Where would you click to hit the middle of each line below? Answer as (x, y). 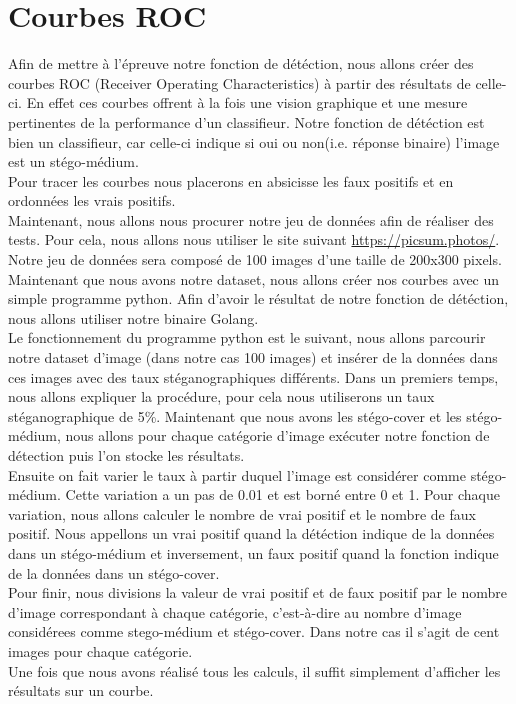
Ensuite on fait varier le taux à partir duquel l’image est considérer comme (237, 474)
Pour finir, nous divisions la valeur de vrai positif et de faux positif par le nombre (258, 592)
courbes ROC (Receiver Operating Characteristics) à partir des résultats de (239, 82)
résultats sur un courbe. (81, 690)
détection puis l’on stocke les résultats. (126, 455)
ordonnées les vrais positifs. (92, 200)
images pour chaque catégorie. (100, 650)
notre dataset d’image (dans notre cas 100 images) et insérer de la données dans (253, 357)
